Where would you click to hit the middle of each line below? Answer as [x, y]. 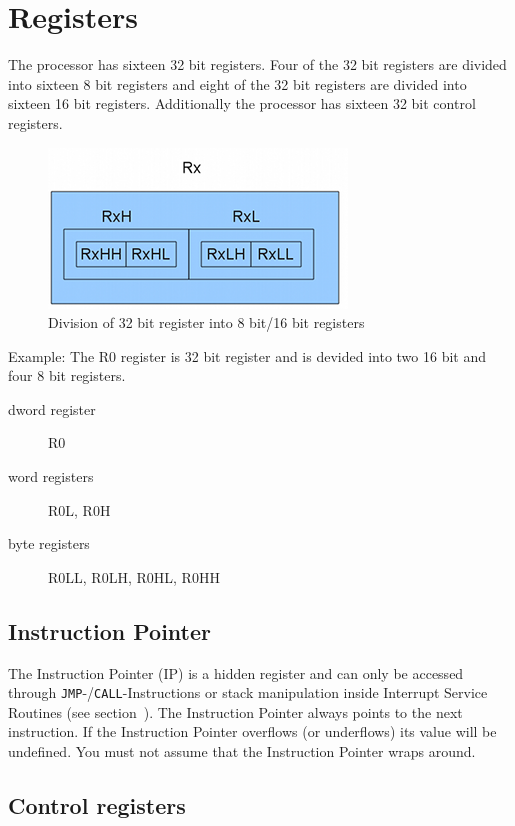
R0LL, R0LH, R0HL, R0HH [134, 576]
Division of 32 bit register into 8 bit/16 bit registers [206, 322]
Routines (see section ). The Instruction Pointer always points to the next [235, 711]
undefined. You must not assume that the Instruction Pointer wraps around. [242, 751]
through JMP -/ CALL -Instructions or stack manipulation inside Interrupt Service [248, 692]
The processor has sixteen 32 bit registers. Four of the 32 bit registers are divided [257, 64]
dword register [52, 408]
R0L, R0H [79, 509]
